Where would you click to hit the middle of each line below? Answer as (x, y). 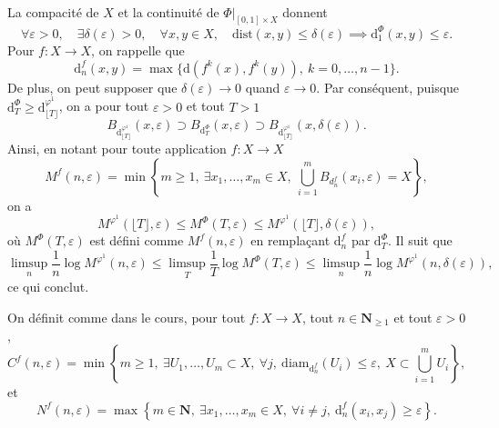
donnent (305, 11)
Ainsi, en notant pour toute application (117, 148)
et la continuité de (168, 11)
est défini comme (137, 240)
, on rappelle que (138, 50)
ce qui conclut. (48, 287)
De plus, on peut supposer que (92, 87)
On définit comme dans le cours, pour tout (127, 318)
